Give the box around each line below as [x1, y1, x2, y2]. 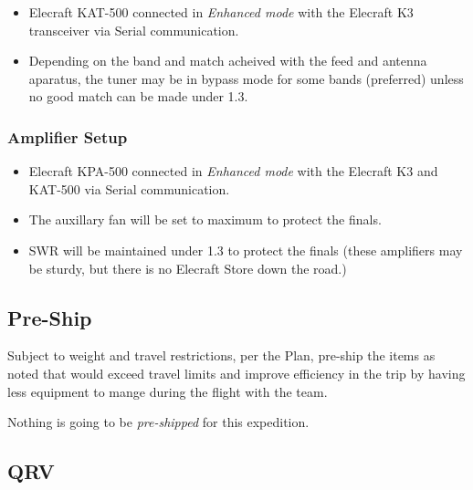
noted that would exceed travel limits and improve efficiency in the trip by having [7, 363, 466, 382]
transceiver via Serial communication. [28, 20, 239, 39]
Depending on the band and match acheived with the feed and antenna [28, 51, 427, 70]
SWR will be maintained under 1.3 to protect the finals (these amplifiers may [28, 240, 463, 259]
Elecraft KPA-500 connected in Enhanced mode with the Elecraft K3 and [28, 162, 438, 181]
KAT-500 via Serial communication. [28, 179, 230, 198]
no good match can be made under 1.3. [28, 87, 248, 106]
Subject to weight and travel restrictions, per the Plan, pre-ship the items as [7, 346, 436, 365]
